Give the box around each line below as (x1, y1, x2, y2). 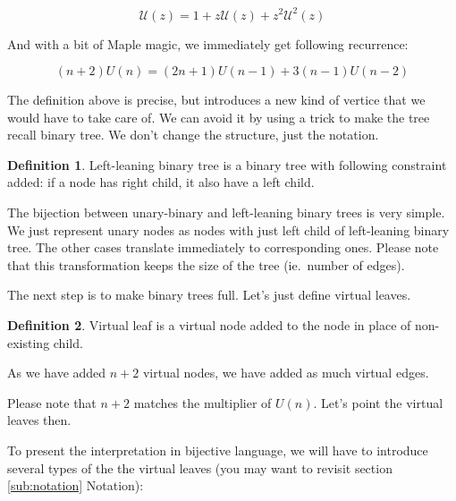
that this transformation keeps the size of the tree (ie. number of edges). (7, 255, 405, 274)
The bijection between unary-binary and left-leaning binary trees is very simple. (7, 203, 445, 222)
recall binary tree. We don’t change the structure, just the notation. (7, 125, 379, 144)
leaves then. (7, 411, 72, 429)
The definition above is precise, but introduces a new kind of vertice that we (7, 90, 426, 109)
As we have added (7, 363, 106, 382)
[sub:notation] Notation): (7, 476, 144, 495)
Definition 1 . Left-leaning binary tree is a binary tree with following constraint (7, 155, 447, 174)
